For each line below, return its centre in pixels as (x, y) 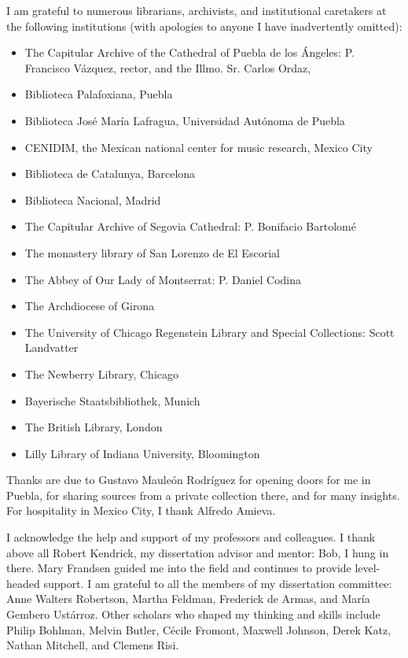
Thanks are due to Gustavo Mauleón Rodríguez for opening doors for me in (189, 480)
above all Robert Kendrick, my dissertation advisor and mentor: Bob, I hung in (198, 552)
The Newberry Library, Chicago (101, 373)
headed (23, 583)
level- (368, 568)
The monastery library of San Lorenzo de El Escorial (152, 252)
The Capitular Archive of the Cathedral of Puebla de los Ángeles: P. (189, 52)
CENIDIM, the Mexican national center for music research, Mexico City (198, 147)
